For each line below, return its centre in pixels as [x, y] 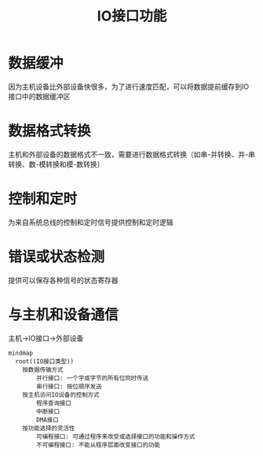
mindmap [21, 353]
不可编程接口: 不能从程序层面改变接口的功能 [99, 445]
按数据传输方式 [43, 370]
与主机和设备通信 [64, 314]
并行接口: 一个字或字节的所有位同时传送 [93, 378]
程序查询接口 [54, 403]
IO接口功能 [132, 16]
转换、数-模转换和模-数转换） [56, 164]
